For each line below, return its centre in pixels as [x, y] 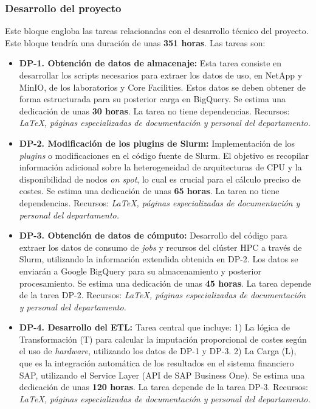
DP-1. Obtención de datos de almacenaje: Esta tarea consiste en [150, 63]
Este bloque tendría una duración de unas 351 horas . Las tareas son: [135, 42]
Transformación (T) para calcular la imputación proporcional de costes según [163, 339]
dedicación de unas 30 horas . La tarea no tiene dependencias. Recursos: [154, 110]
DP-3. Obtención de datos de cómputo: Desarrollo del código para [153, 235]
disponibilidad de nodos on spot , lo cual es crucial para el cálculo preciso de [160, 179]
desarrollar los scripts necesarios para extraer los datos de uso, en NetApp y [161, 75]
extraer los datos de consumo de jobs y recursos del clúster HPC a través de [160, 247]
